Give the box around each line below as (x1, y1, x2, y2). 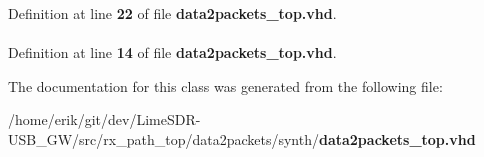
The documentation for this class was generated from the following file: (8, 75, 443, 96)
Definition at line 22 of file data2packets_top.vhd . (8, 3, 337, 23)
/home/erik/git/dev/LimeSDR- (8, 109, 201, 130)
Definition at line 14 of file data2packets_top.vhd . (8, 42, 337, 63)
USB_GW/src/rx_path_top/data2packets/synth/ (8, 128, 319, 149)
